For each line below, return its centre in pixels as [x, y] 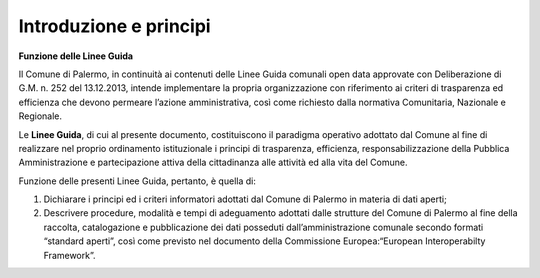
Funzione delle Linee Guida [76, 56]
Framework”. [69, 255]
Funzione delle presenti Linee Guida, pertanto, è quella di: [137, 181]
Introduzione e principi [114, 26]
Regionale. [40, 116]
